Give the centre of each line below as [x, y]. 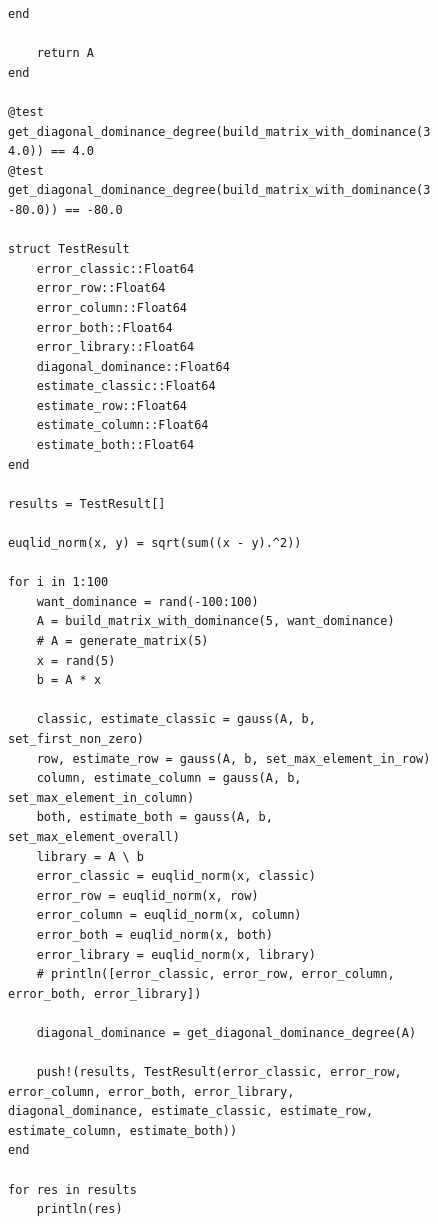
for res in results [72, 1189]
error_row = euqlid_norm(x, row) [147, 895]
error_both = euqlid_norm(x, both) [154, 934]
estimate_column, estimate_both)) [123, 1130]
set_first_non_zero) [76, 738]
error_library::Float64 [115, 347]
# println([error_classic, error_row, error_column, [215, 974]
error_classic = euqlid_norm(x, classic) [176, 876]
